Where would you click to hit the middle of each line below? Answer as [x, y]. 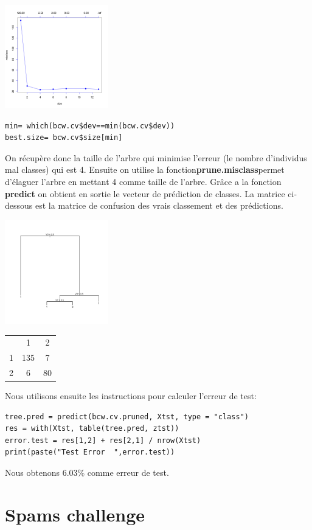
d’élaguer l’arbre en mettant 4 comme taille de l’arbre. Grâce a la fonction [143, 182]
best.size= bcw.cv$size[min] [64, 138]
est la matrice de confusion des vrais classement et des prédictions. [159, 205]
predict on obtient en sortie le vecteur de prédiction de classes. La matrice [145, 193]
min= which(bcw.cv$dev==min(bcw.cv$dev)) [90, 126]
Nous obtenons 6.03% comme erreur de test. [87, 472]
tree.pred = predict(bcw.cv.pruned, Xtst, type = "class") [127, 417]
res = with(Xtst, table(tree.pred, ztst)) [92, 429]
